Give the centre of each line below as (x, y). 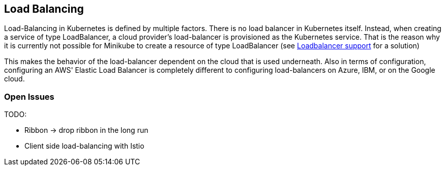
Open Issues (29, 96)
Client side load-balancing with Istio (84, 146)
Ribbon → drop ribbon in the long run (86, 130)
